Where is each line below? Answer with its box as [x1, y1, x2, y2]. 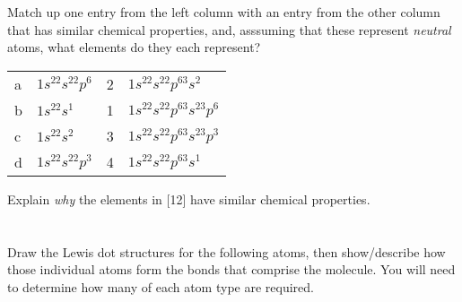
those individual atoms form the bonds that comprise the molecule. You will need [7, 260, 456, 279]
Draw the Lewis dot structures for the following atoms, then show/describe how [7, 242, 446, 261]
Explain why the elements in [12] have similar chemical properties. [7, 189, 370, 208]
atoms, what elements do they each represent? [7, 38, 261, 56]
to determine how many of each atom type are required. [7, 277, 314, 296]
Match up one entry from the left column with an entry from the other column [7, 3, 440, 21]
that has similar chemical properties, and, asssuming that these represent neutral [7, 20, 451, 39]
